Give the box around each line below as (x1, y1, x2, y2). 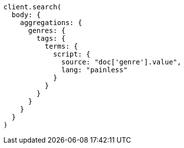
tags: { (36, 34, 66, 42)
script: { (53, 50, 91, 58)
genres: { (28, 27, 66, 34)
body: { (11, 11, 41, 19)
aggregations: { (20, 19, 82, 27)
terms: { (45, 42, 78, 50)
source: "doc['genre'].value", (61, 58, 182, 66)
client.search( (3, 3, 62, 11)
